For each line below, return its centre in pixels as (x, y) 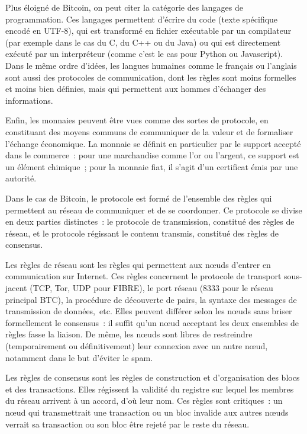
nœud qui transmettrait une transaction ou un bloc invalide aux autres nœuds (147, 412)
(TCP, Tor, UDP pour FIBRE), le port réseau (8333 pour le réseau (151, 288)
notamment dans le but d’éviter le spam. (79, 357)
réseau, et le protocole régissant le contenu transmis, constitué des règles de (142, 233)
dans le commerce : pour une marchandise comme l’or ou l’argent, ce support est (152, 155)
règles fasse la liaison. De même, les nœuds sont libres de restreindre (129, 334)
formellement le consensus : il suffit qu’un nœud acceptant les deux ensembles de (152, 322)
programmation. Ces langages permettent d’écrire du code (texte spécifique (142, 19)
